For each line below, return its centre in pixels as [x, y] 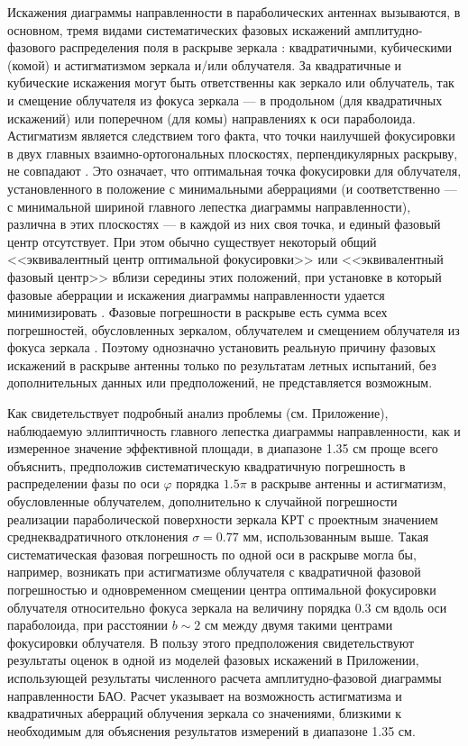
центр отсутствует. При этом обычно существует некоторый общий [192, 241]
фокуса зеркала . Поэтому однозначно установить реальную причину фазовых [222, 347]
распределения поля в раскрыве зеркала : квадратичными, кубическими [256, 47]
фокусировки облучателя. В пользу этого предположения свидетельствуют [211, 642]
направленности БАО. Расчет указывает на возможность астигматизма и [205, 695]
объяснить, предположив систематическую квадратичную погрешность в [206, 465]
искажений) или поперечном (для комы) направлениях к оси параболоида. [211, 118]
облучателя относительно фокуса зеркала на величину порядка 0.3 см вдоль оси [227, 607]
